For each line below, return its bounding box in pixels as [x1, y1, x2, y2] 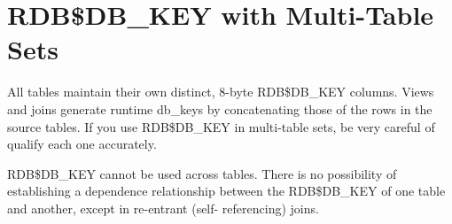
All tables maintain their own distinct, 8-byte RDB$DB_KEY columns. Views [7, 82, 434, 101]
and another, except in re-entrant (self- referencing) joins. [7, 198, 319, 217]
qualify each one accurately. [7, 135, 157, 153]
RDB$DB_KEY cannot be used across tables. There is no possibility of [7, 164, 397, 182]
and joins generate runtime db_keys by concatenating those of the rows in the [7, 99, 433, 118]
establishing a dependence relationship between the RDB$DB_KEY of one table [7, 182, 446, 200]
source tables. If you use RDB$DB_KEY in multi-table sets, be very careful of [7, 117, 435, 135]
